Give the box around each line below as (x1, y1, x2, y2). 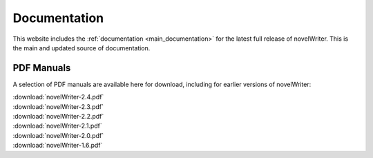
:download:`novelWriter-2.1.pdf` (12, 121, 103, 130)
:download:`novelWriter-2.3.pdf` (12, 102, 104, 110)
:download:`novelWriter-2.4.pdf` (12, 93, 104, 101)
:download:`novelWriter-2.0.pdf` (12, 131, 104, 139)
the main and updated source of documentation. (12, 43, 151, 52)
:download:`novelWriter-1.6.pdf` (12, 141, 103, 150)
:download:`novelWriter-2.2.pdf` (12, 112, 104, 121)
